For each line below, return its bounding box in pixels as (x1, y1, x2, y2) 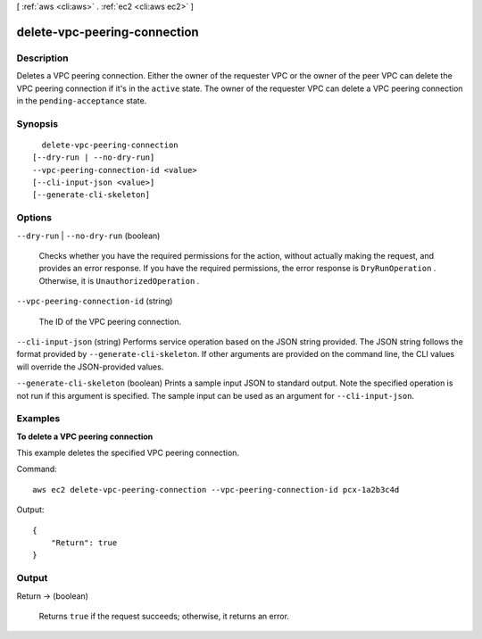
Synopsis (16, 117, 58, 129)
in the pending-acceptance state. (16, 95, 147, 106)
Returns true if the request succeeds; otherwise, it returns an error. (38, 610, 290, 621)
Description (16, 52, 69, 64)
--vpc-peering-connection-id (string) (16, 295, 173, 307)
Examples (16, 412, 61, 425)
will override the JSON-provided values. (16, 361, 164, 372)
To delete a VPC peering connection (16, 431, 154, 442)
